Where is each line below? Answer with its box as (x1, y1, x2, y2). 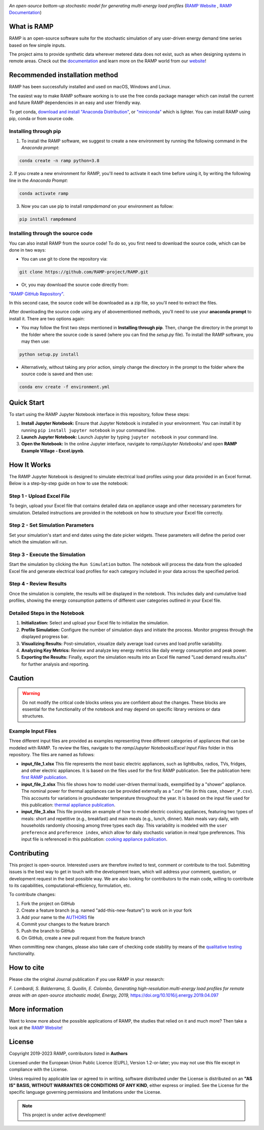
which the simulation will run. (9, 539, 68, 545)
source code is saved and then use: (21, 371, 93, 377)
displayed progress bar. (21, 634, 69, 640)
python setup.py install (19, 351, 79, 357)
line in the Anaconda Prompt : (9, 177, 68, 183)
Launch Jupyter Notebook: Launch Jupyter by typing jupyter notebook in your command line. (21, 434, 218, 440)
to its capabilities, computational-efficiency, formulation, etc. (9, 882, 132, 888)
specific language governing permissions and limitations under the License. (9, 1089, 161, 1095)
